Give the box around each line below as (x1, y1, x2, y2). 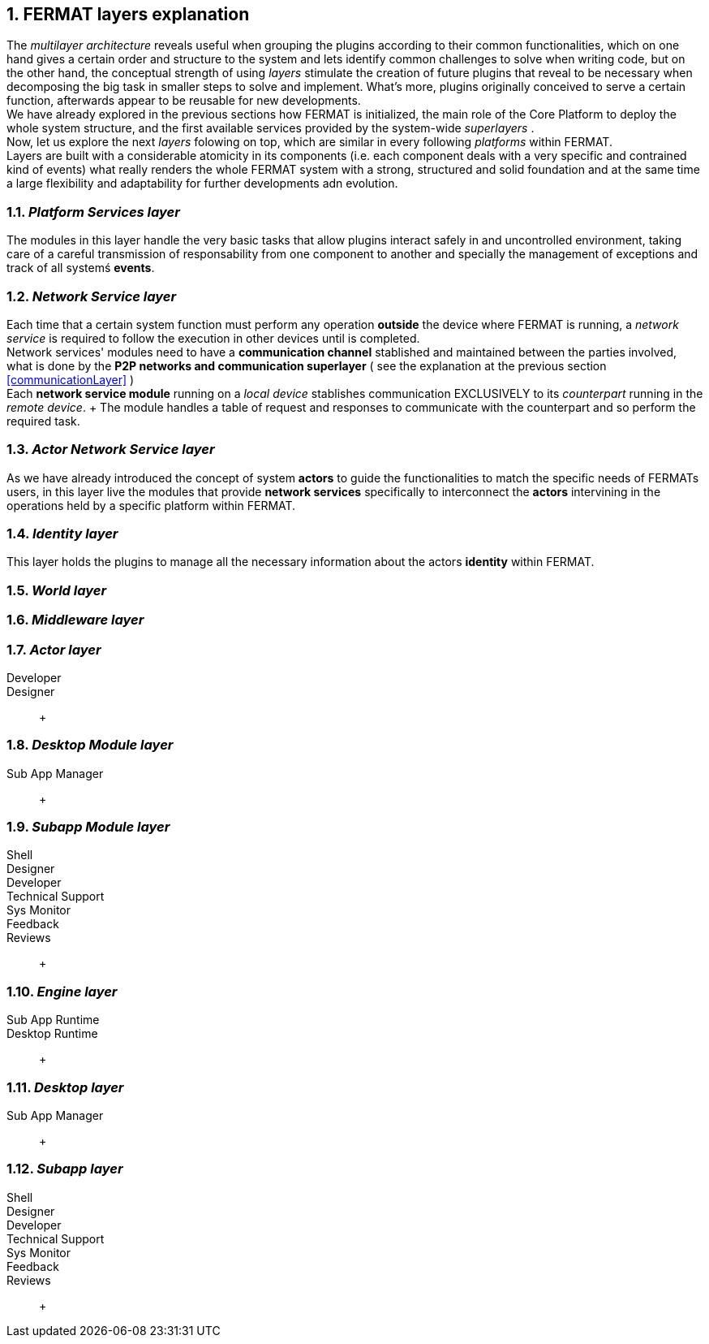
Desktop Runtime (6, 1026, 98, 1041)
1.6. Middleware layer (6, 611, 144, 629)
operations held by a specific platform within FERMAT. (6, 498, 296, 512)
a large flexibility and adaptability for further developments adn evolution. (6, 176, 398, 191)
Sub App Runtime (6, 1013, 100, 1027)
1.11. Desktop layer (6, 1078, 124, 1096)
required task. (6, 413, 80, 428)
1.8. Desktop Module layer (6, 737, 174, 754)
